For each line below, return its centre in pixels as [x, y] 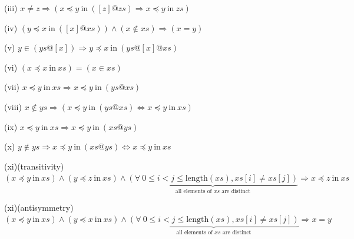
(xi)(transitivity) [34, 166]
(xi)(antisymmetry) [39, 207]
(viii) [13, 106]
